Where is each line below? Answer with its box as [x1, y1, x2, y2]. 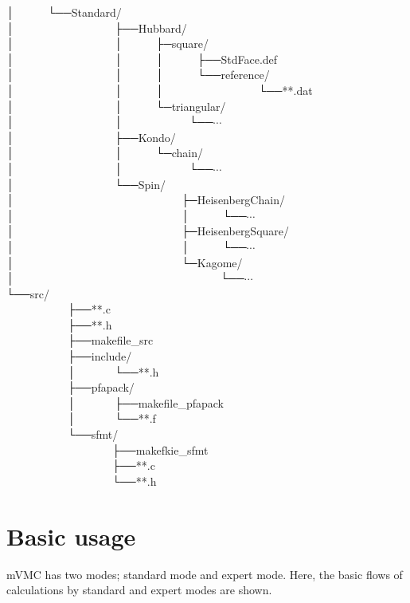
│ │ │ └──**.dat [6, 81, 313, 98]
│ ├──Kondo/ [6, 128, 176, 145]
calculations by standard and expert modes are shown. [6, 581, 272, 598]
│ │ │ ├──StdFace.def [6, 50, 278, 67]
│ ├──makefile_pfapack [67, 394, 225, 411]
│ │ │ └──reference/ [6, 66, 270, 83]
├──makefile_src [67, 332, 154, 349]
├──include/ [67, 348, 132, 365]
